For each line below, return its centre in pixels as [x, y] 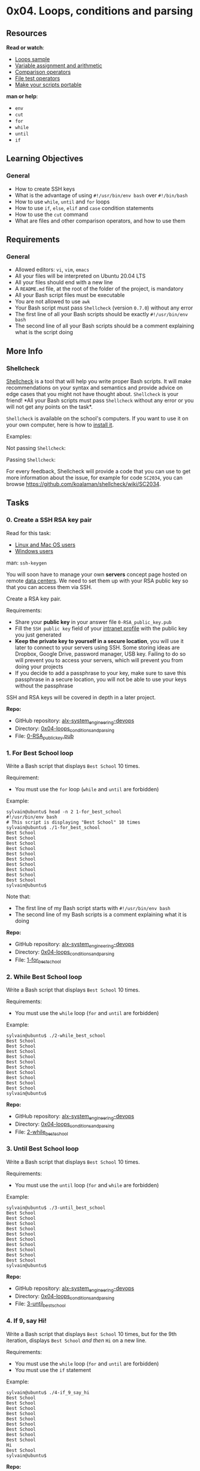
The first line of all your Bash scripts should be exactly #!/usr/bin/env [101, 314]
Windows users [34, 551]
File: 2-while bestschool [41, 1132]
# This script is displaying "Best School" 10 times [73, 822]
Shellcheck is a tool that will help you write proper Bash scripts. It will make [99, 382]
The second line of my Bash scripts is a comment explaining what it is [101, 915]
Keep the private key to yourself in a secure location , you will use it [99, 641]
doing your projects [39, 667]
